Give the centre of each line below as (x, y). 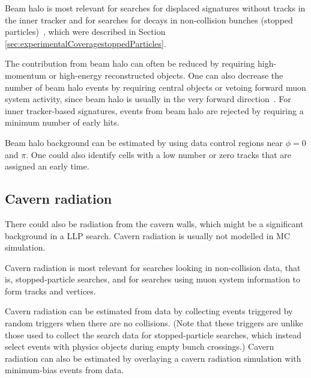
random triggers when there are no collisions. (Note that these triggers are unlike (154, 323)
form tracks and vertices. (50, 291)
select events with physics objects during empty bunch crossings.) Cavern (140, 346)
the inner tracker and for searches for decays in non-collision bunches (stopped (149, 20)
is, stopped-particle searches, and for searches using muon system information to (153, 279)
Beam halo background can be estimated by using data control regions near (144, 142)
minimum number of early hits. (62, 122)
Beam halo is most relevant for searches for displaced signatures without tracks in (155, 8)
